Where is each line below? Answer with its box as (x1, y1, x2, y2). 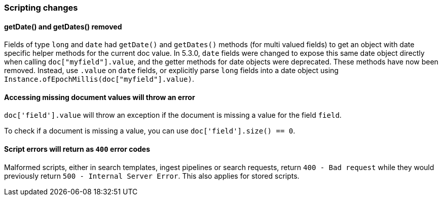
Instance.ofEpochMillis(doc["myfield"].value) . (4, 75, 194, 84)
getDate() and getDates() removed (4, 22, 122, 31)
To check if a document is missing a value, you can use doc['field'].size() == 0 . (4, 126, 296, 136)
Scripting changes (4, 3, 78, 13)
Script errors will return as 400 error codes (4, 145, 150, 154)
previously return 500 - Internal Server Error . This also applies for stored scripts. (4, 171, 300, 180)
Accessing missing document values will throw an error (4, 92, 195, 102)
